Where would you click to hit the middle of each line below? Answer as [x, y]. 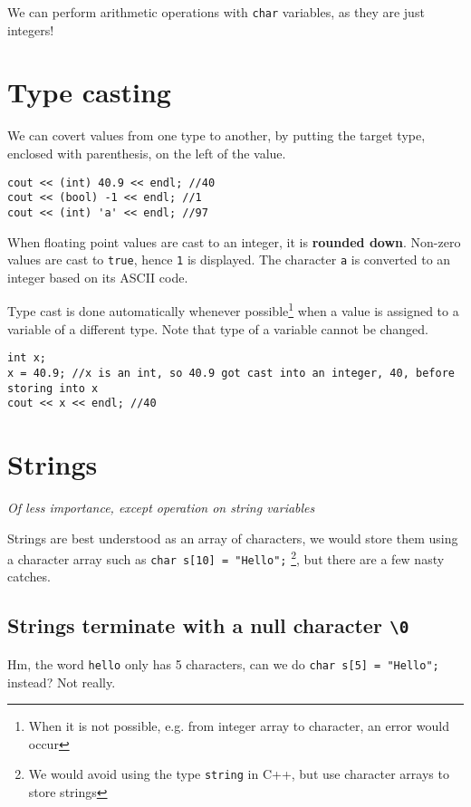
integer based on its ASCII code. [98, 277]
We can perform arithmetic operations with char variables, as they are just [216, 12]
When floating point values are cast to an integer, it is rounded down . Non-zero [234, 241]
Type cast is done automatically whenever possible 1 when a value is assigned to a [233, 310]
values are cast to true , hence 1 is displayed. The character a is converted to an [229, 259]
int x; [27, 358]
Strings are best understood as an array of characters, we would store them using [233, 538]
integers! [31, 29]
